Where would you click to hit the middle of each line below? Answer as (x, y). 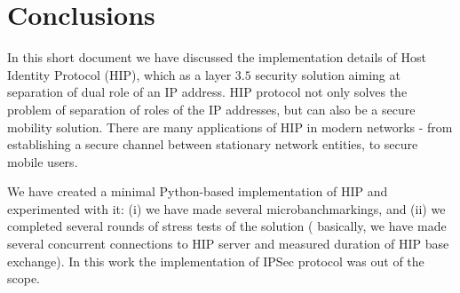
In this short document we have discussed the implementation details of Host (217, 57)
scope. (24, 278)
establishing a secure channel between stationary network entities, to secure (213, 144)
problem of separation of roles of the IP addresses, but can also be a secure (211, 109)
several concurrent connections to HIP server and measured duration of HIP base (228, 244)
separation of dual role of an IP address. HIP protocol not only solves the (207, 92)
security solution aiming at (328, 74)
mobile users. (43, 161)
